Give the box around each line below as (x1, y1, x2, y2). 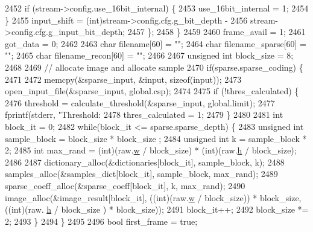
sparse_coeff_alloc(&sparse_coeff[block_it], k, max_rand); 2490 (5, 179, 245, 192)
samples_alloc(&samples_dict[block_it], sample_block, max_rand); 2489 (5, 167, 278, 180)
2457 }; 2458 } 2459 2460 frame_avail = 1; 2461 (127, 25, 306, 38)
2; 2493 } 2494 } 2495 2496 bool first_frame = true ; (5, 214, 198, 227)
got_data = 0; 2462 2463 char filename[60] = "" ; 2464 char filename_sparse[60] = (5, 37, 306, 50)
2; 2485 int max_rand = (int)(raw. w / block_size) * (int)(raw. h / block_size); (5, 144, 297, 156)
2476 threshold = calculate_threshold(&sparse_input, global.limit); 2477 (5, 96, 275, 109)
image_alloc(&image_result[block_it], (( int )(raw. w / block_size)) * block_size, (5, 191, 302, 204)
